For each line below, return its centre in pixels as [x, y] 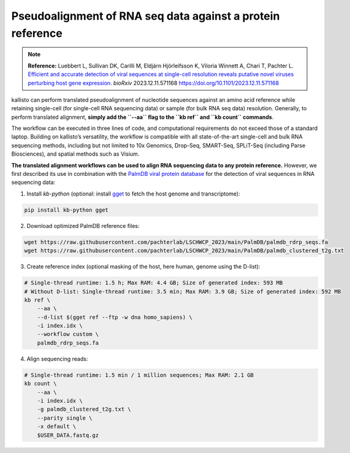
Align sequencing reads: [57, 359]
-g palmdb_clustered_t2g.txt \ [84, 409]
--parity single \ [65, 418]
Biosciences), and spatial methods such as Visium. [75, 154]
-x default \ [57, 427]
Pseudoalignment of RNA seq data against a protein [146, 16]
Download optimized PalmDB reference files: [83, 226]
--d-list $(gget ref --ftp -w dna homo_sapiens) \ [115, 317]
